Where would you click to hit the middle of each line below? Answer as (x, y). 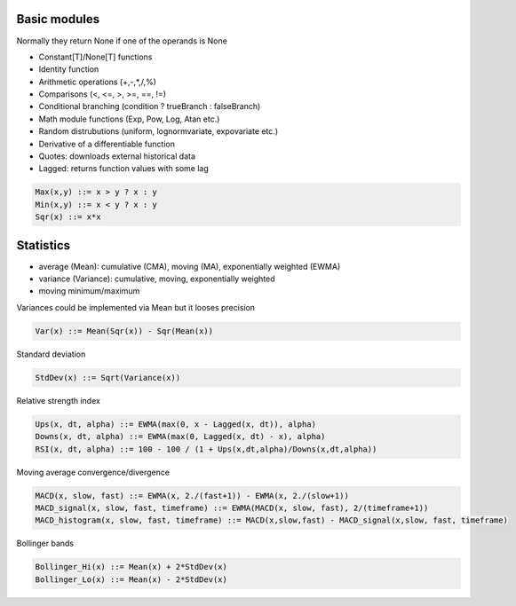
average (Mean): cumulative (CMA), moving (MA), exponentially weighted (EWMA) (190, 266)
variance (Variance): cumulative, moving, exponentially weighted (157, 279)
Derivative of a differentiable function (107, 144)
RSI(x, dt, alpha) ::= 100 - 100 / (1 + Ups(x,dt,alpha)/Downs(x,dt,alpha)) (206, 449)
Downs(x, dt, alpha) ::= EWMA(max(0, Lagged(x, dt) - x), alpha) (180, 437)
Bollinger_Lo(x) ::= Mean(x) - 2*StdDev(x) (131, 579)
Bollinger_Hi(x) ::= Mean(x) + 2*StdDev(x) (131, 567)
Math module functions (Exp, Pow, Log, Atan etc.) (129, 119)
